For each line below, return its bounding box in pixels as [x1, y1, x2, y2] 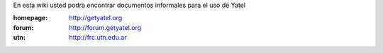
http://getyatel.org [69, 14, 123, 22]
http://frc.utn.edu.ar [69, 33, 127, 42]
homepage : [13, 14, 48, 22]
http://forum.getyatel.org [69, 23, 142, 31]
